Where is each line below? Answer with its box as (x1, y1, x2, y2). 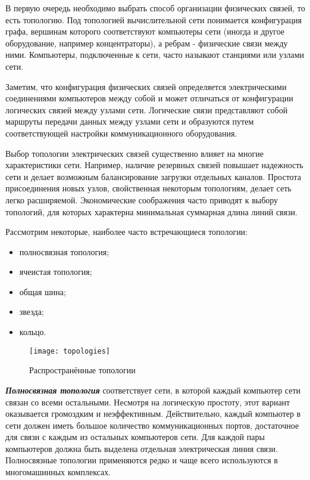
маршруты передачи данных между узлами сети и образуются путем (5, 115, 254, 128)
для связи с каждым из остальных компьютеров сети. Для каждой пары (5, 431, 265, 443)
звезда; (19, 305, 44, 318)
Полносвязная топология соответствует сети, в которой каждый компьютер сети (5, 383, 301, 396)
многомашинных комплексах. (5, 466, 111, 478)
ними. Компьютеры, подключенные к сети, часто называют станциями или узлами (5, 48, 305, 61)
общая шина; (19, 285, 66, 298)
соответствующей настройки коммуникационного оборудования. (5, 126, 237, 139)
